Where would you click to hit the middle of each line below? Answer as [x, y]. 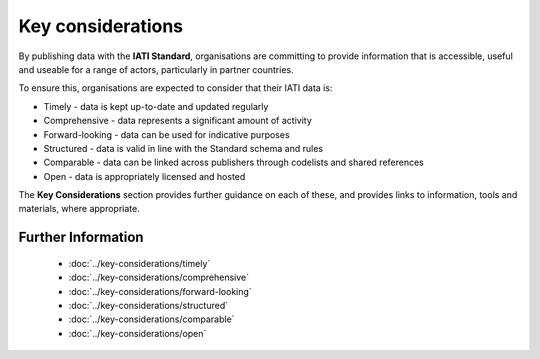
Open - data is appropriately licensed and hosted [144, 176]
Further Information [81, 237]
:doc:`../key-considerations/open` [137, 333]
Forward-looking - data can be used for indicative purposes [166, 134]
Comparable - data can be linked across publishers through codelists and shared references [233, 162]
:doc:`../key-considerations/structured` [148, 306]
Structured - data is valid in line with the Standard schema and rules [183, 148]
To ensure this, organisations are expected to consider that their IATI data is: [175, 88]
